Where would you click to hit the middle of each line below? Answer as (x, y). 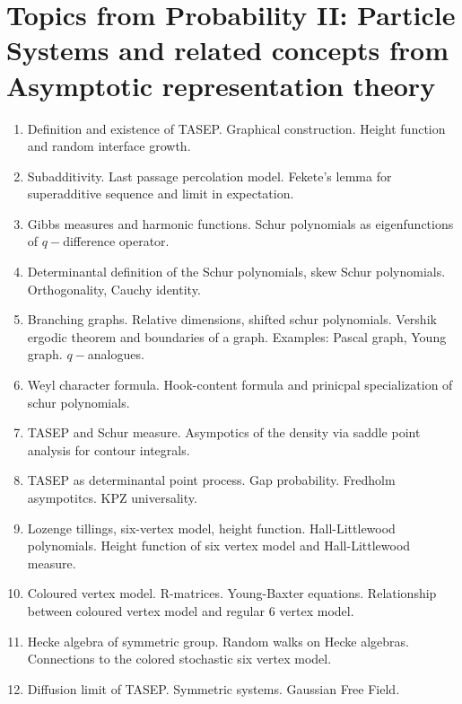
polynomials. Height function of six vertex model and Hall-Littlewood (219, 546)
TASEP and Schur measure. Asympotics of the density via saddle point (224, 432)
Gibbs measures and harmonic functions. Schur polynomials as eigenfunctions (240, 223)
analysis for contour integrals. (109, 449)
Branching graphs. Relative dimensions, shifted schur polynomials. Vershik (232, 319)
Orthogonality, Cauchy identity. (114, 289)
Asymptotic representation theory (221, 85)
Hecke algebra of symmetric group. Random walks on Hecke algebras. (218, 641)
